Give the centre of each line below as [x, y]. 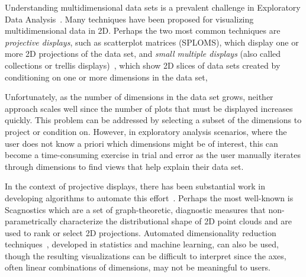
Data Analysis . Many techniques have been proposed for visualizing [129, 19]
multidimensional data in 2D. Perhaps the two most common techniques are [143, 30]
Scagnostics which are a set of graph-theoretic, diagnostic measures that [135, 209]
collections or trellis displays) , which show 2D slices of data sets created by [143, 65]
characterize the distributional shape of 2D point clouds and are [176, 221]
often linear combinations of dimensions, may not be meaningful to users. [138, 267]
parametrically [31, 221]
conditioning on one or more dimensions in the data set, [106, 77]
